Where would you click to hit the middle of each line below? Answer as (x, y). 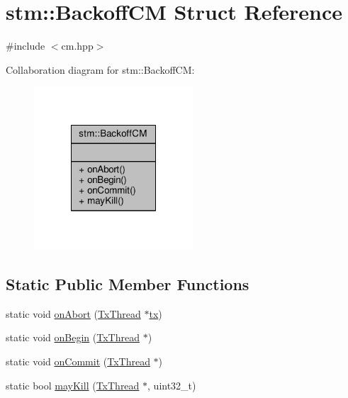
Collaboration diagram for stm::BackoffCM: (100, 69)
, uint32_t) (172, 385)
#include (26, 46)
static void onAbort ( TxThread (73, 313)
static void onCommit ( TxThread (78, 361)
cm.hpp (77, 46)
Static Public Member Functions (128, 284)
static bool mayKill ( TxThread (73, 385)
